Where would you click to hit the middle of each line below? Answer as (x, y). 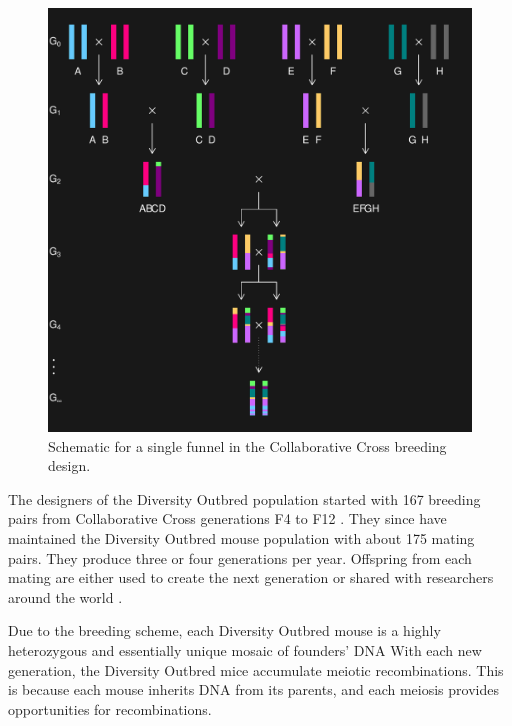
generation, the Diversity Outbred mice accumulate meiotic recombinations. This (256, 669)
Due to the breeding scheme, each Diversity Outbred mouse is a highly (224, 630)
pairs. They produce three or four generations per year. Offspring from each (240, 557)
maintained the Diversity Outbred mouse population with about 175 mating (241, 537)
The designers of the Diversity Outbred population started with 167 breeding (244, 498)
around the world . (65, 596)
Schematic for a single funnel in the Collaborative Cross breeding (247, 445)
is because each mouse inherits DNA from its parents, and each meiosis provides (253, 689)
